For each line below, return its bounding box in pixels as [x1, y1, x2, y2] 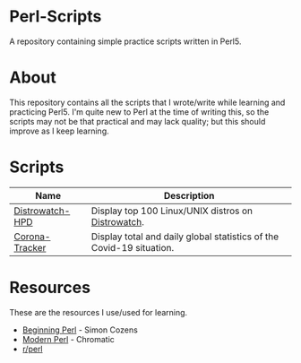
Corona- [13, 230, 51, 243]
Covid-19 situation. [90, 241, 175, 254]
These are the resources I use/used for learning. [9, 307, 188, 317]
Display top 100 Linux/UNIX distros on [90, 204, 254, 217]
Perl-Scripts [9, 6, 102, 27]
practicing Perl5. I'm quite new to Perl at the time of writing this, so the [9, 106, 270, 117]
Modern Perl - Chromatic [21, 333, 115, 344]
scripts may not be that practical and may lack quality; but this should [9, 116, 266, 126]
